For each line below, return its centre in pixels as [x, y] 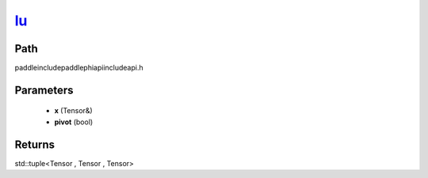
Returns [35, 144]
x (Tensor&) [73, 111]
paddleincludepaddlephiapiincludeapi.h [79, 68]
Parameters [44, 90]
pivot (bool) [74, 122]
